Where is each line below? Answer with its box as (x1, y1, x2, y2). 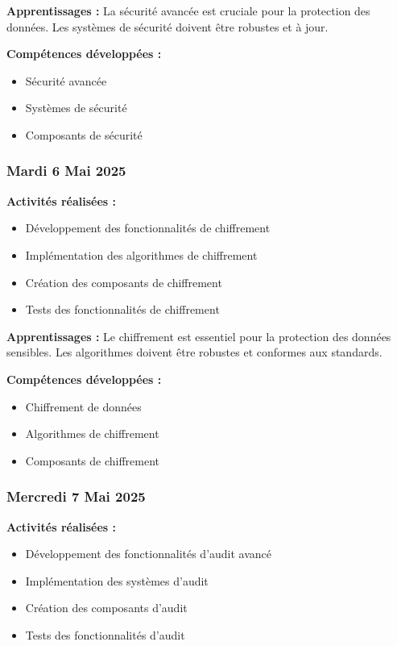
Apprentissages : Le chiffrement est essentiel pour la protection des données (6, 327, 391, 344)
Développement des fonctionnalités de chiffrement (25, 219, 271, 236)
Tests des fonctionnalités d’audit (25, 626, 185, 643)
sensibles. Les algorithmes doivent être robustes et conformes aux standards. (6, 344, 383, 361)
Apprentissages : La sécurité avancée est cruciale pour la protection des (6, 2, 370, 19)
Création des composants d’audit (25, 599, 188, 616)
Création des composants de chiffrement (25, 273, 222, 290)
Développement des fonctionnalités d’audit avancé (25, 545, 272, 562)
